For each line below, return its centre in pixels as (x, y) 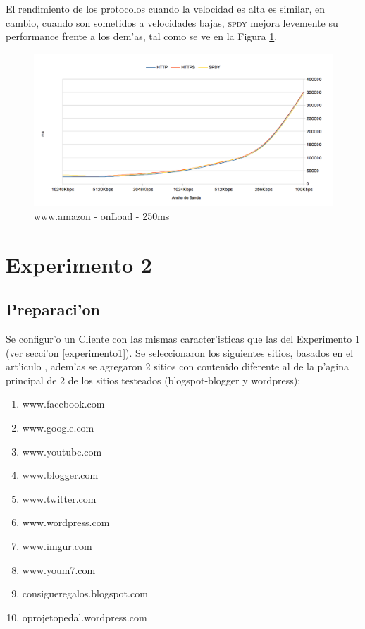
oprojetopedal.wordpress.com (85, 617)
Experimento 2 (79, 264)
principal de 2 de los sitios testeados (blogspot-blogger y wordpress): (153, 380)
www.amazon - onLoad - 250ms (102, 215)
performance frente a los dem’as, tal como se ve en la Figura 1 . (142, 36)
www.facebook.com (63, 404)
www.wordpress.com (66, 522)
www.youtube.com (62, 451)
